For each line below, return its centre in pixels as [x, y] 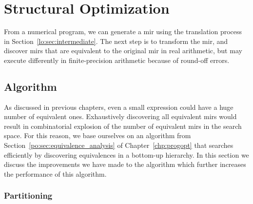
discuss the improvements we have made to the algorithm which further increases [125, 164]
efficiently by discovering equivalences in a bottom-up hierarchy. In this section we [126, 154]
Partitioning [28, 195]
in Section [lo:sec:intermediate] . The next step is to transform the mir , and [116, 41]
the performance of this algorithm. [55, 173]
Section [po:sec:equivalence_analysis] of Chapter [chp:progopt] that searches [119, 145]
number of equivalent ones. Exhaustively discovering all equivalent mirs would [120, 116]
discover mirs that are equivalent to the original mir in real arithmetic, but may [123, 51]
